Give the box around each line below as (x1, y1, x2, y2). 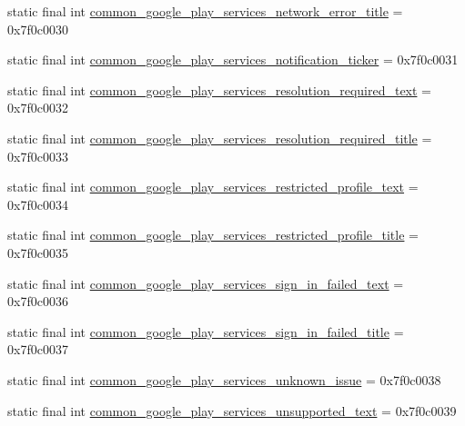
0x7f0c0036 (7, 292, 68, 311)
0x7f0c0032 (7, 98, 68, 117)
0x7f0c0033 (7, 146, 68, 165)
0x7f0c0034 (7, 194, 68, 213)
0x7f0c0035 (7, 243, 68, 262)
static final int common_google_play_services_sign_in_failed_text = (7, 273, 404, 292)
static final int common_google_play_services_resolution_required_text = (7, 80, 431, 99)
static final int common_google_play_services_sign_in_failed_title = (7, 322, 404, 341)
